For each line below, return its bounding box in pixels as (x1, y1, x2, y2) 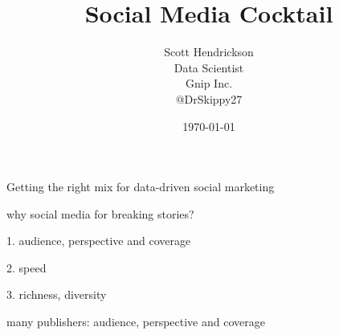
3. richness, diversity (6, 286, 107, 303)
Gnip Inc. (185, 75, 233, 92)
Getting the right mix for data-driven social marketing (6, 178, 275, 195)
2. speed (6, 259, 47, 276)
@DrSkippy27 (175, 90, 243, 107)
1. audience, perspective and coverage (6, 232, 191, 249)
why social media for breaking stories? (6, 205, 194, 222)
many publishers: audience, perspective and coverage (6, 313, 265, 330)
